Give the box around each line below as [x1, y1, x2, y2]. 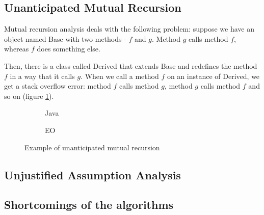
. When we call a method [81, 70, 159, 81]
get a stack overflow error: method [4, 80, 111, 91]
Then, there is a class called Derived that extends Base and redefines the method [4, 60, 257, 71]
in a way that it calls [10, 70, 75, 81]
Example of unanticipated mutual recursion [24, 142, 160, 152]
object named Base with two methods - [4, 33, 126, 44]
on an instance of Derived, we [167, 70, 260, 81]
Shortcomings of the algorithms [4, 197, 174, 212]
